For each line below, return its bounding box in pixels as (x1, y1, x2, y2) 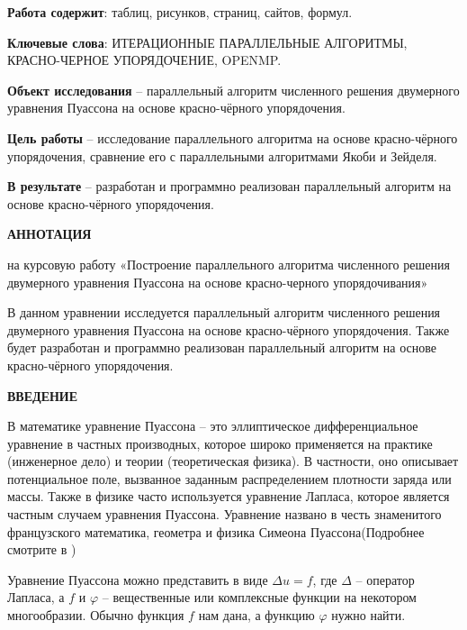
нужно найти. (331, 606, 406, 625)
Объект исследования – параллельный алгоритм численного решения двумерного (7, 80, 460, 99)
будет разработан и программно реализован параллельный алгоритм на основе (7, 338, 436, 357)
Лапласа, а (7, 588, 65, 607)
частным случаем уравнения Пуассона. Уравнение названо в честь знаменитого (7, 505, 442, 524)
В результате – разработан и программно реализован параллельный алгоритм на (7, 177, 452, 196)
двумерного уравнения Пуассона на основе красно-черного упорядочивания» (7, 272, 428, 291)
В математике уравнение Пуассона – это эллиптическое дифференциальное (7, 416, 418, 435)
